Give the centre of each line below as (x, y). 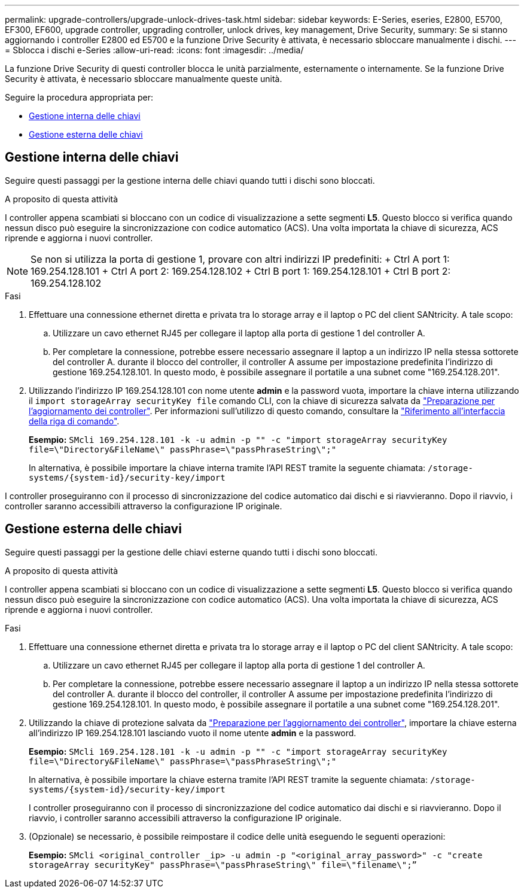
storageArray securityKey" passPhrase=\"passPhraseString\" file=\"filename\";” (223, 865)
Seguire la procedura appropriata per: (79, 97)
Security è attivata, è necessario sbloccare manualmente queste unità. (144, 79)
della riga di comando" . (74, 421)
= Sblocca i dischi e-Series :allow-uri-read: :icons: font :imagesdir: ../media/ (154, 50)
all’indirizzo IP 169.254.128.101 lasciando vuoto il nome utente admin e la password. (193, 733)
